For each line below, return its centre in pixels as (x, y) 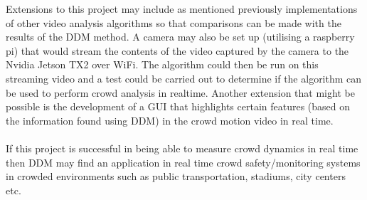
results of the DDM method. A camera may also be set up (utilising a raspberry (180, 37)
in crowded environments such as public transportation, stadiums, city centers (176, 176)
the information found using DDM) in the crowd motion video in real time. (170, 120)
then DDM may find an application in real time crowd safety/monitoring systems (183, 162)
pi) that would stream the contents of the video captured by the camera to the (177, 50)
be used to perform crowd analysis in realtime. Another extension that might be (180, 92)
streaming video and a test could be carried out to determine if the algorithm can (184, 78)
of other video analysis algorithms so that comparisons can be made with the (174, 22)
